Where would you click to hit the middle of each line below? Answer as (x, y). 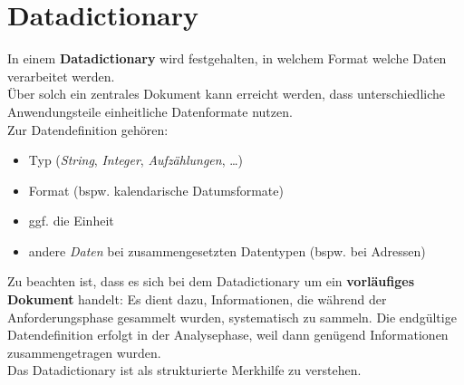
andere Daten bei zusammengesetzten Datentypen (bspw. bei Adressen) (227, 250)
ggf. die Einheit (71, 221)
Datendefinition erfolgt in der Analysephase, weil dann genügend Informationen (228, 335)
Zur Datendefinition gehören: (88, 129)
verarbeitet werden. (61, 76)
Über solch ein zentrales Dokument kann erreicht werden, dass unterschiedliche (226, 94)
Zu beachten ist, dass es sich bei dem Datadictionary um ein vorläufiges (211, 281)
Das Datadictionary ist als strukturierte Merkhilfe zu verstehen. (184, 370)
